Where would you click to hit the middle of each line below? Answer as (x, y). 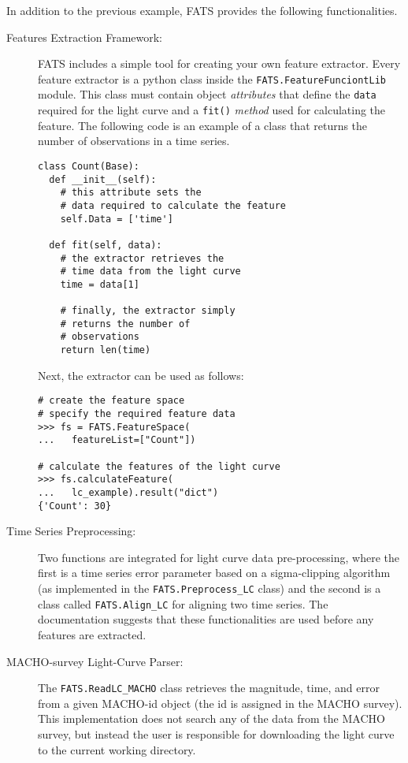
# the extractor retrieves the (142, 258)
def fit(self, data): (106, 245)
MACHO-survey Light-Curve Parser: (95, 661)
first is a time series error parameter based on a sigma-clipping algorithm (214, 573)
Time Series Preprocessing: (71, 531)
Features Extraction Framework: (85, 37)
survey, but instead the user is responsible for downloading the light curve (216, 734)
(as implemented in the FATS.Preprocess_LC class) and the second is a (210, 588)
